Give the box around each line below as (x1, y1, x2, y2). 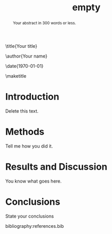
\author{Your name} (5, 53, 48, 59)
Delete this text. (5, 107, 39, 114)
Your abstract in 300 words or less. (12, 20, 76, 26)
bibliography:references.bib (5, 223, 64, 229)
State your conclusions (5, 213, 54, 219)
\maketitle (5, 73, 27, 79)
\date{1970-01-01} (5, 63, 44, 69)
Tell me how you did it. (5, 143, 53, 149)
